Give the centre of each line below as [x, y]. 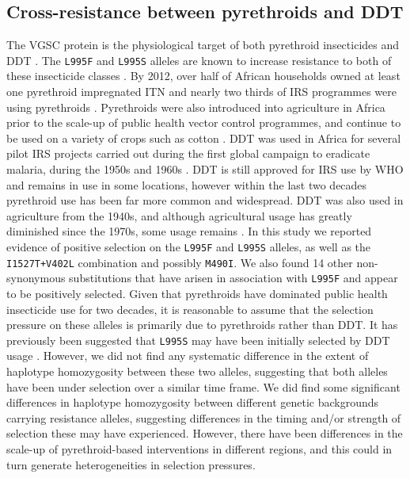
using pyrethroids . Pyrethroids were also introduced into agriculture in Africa [196, 107]
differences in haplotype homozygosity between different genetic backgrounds [193, 402]
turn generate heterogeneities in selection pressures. [131, 464]
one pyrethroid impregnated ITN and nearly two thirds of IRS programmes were [201, 92]
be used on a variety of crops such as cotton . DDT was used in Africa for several [204, 138]
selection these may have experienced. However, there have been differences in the [205, 433]
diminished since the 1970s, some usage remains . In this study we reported [189, 231]
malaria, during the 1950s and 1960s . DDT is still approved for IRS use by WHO [205, 169]
